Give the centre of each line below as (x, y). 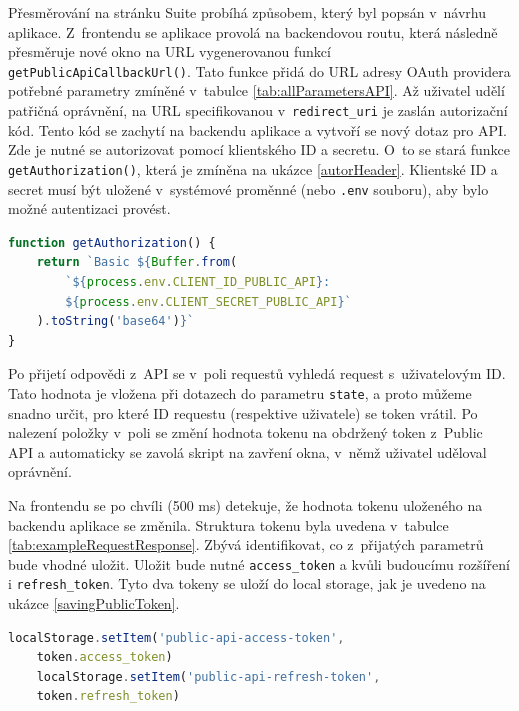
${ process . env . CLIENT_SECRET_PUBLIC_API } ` (208, 301)
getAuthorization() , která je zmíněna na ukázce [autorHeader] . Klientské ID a (253, 168)
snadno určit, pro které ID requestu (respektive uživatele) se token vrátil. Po (243, 412)
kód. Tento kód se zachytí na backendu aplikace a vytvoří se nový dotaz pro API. (257, 129)
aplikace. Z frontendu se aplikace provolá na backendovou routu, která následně (253, 31)
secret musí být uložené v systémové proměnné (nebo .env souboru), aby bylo (248, 188)
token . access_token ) (104, 657)
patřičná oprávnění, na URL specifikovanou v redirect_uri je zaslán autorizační (258, 110)
